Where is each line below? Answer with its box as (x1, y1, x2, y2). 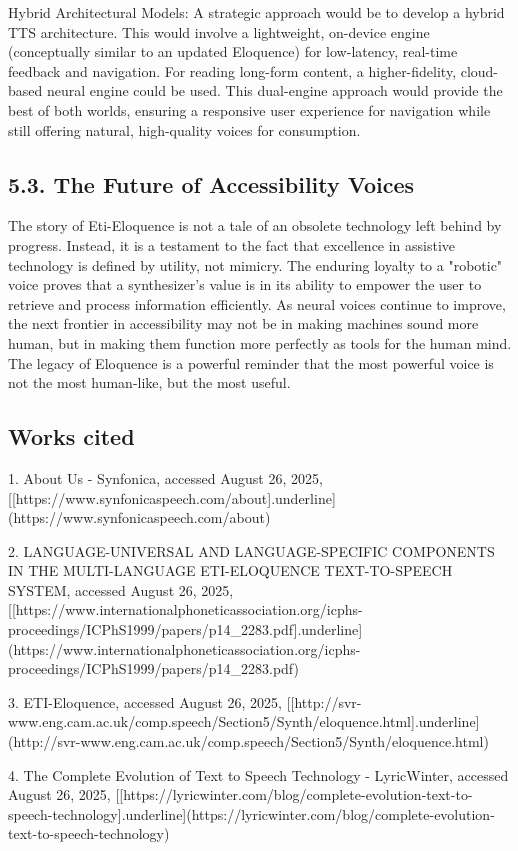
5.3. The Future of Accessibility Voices (8, 168, 415, 199)
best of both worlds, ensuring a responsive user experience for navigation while (8, 99, 491, 120)
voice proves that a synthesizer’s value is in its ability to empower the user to (8, 274, 482, 295)
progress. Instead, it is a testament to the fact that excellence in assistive (8, 234, 456, 255)
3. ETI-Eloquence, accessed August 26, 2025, (8, 691, 282, 712)
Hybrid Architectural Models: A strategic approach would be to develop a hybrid (8, 2, 505, 22)
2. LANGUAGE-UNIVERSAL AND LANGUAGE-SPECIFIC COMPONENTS (8, 540, 495, 561)
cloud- (460, 60, 499, 81)
